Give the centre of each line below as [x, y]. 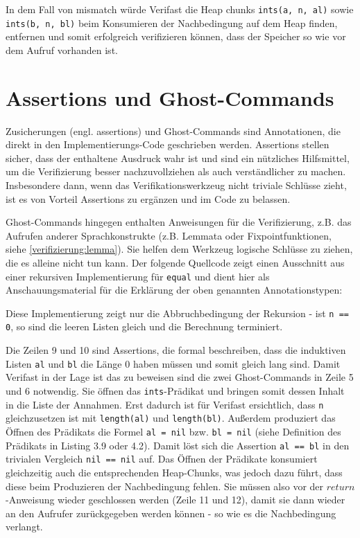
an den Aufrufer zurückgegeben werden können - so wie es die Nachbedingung [171, 513]
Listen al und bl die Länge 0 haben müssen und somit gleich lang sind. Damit [173, 363]
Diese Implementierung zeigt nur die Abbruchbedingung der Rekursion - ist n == [177, 313]
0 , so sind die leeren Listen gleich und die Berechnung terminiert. [144, 326]
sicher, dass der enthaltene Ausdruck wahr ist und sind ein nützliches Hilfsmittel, [178, 158]
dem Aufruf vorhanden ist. [62, 50]
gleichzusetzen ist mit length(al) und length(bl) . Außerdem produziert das [171, 418]
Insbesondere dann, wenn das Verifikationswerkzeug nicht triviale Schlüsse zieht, [176, 185]
